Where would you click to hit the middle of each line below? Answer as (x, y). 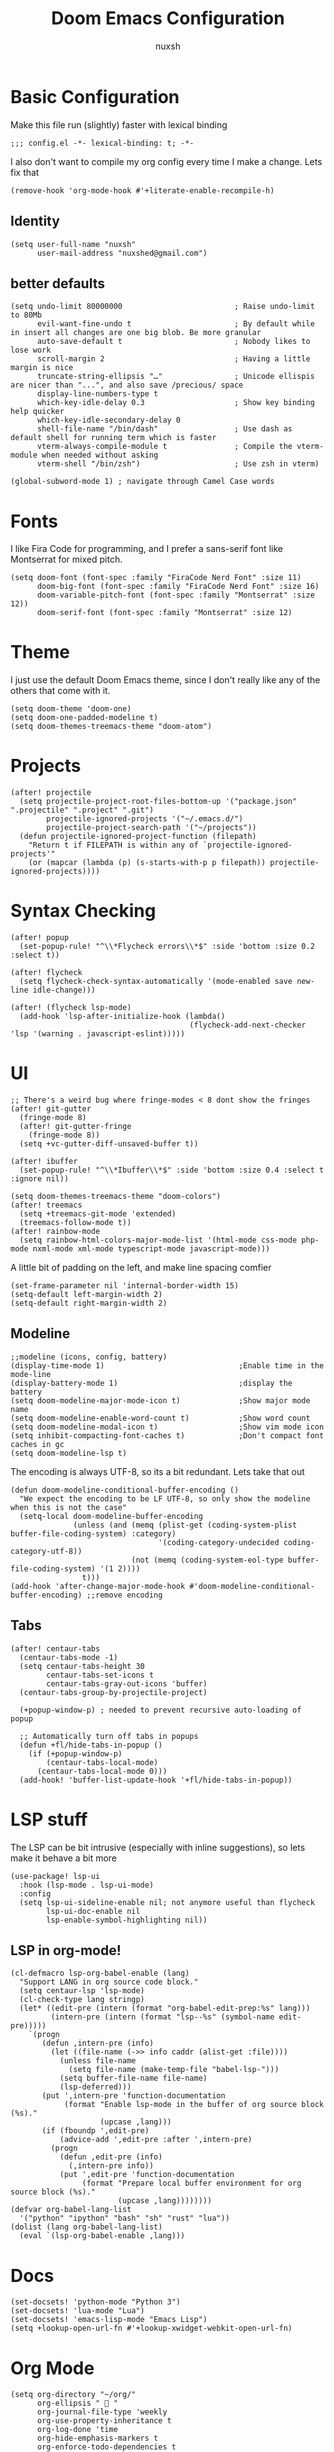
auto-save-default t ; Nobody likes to (173, 342)
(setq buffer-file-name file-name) (133, 2078)
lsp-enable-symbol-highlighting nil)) (127, 1920)
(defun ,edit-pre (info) (111, 2157)
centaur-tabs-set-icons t (100, 1675)
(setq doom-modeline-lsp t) (69, 1453)
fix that (25, 172)
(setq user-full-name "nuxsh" (73, 244)
